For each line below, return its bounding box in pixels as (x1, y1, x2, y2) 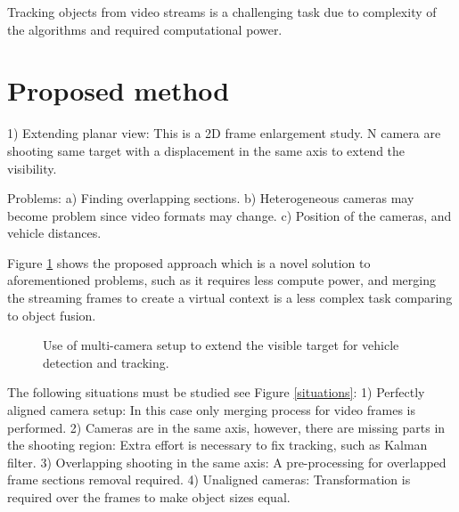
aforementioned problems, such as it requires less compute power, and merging (7, 271, 436, 289)
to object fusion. (7, 305, 96, 324)
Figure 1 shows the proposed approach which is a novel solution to (7, 253, 371, 272)
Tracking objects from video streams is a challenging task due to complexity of (7, 3, 437, 20)
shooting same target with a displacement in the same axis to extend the (7, 141, 406, 159)
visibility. (7, 158, 57, 177)
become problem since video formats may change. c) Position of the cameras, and (7, 206, 452, 224)
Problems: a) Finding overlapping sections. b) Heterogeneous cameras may (7, 189, 414, 207)
